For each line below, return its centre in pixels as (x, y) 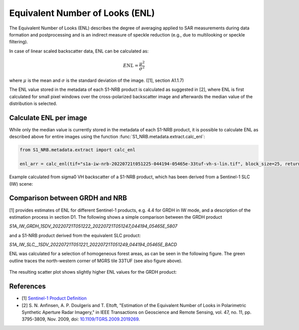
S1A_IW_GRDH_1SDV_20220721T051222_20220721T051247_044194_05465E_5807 (93, 226)
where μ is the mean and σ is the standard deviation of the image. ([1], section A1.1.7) (97, 80)
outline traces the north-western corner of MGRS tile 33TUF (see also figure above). (96, 261)
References (27, 286)
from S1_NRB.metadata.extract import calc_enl (77, 150)
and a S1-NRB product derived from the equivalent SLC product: (75, 235)
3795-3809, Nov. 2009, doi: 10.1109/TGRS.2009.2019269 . (81, 319)
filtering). (19, 42)
